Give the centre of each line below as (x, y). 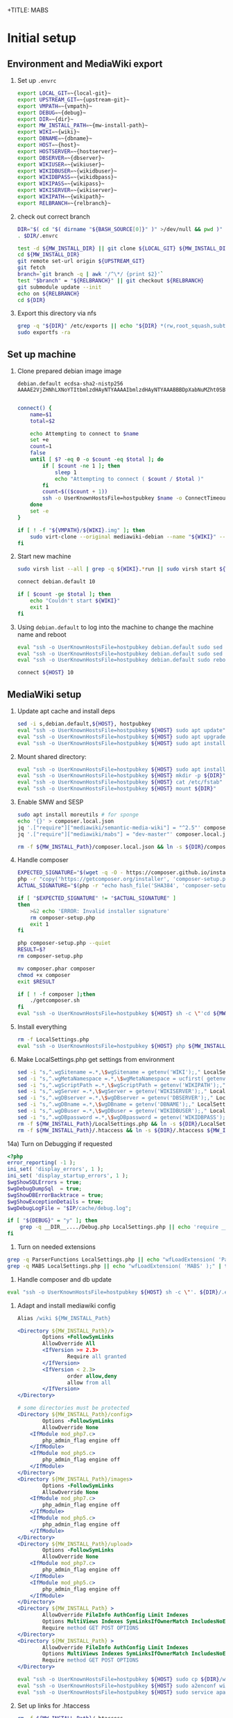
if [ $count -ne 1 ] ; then (81, 466)
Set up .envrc (37, 80)
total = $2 (43, 421)
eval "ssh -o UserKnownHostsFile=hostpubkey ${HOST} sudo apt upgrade (121, 737)
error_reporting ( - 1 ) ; (42, 1163)
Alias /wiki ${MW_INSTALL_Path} (64, 1318)
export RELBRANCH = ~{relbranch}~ (64, 203)
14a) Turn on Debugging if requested (60, 1143)
